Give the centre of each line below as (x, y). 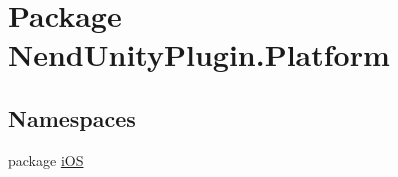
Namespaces (72, 117)
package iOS (46, 159)
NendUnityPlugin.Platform (199, 54)
